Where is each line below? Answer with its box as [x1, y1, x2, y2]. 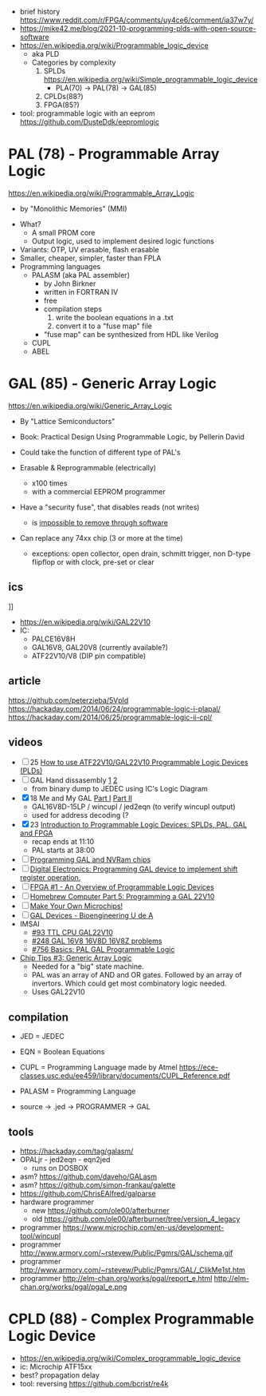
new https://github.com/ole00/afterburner [31, 1205, 170, 1215]
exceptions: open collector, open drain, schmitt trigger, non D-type [31, 549, 251, 558]
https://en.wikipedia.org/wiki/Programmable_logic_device [19, 41, 209, 50]
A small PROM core [31, 228, 96, 237]
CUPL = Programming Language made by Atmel [19, 1062, 178, 1073]
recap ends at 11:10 [31, 837, 94, 847]
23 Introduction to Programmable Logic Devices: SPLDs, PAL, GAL [29, 820, 248, 830]
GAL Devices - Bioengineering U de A [29, 910, 154, 921]
